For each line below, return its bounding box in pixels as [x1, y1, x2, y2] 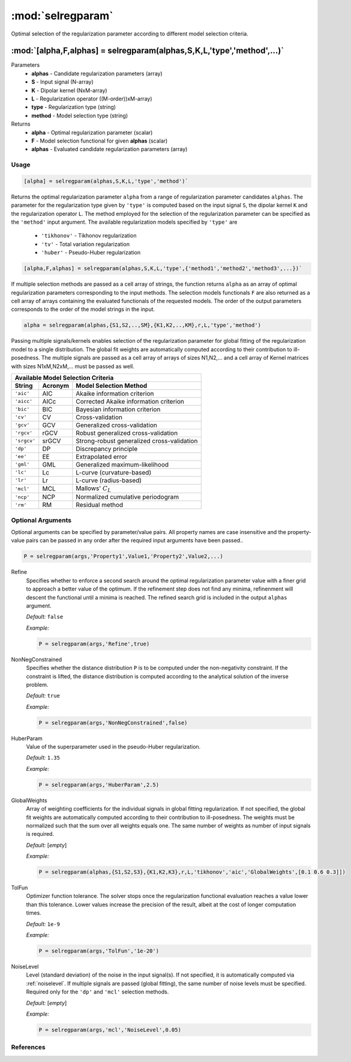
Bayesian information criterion [76, 405, 161, 413]
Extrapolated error [76, 452, 128, 461]
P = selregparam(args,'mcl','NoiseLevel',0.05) [38, 1026, 181, 1033]
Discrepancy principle [76, 444, 138, 453]
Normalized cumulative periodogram [76, 493, 179, 502]
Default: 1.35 [26, 754, 60, 761]
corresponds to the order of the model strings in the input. [11, 305, 155, 313]
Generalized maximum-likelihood [76, 460, 169, 468]
